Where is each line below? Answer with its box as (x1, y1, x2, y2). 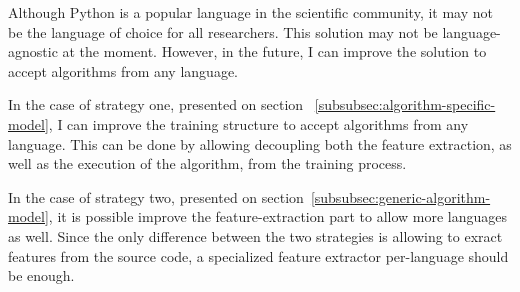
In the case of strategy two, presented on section (8, 186, 304, 207)
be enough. (8, 265, 75, 286)
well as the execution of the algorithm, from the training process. (8, 153, 407, 174)
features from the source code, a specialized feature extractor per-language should (8, 245, 509, 266)
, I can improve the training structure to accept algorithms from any (48, 113, 469, 134)
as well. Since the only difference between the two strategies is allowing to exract (8, 225, 503, 246)
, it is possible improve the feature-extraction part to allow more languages (48, 206, 508, 227)
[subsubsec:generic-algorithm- (310, 186, 491, 207)
